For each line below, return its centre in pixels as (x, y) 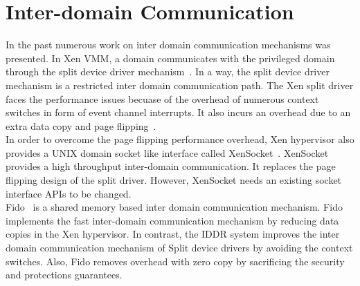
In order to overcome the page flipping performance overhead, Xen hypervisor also (180, 139)
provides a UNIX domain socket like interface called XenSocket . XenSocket (167, 152)
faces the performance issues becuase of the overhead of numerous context (162, 98)
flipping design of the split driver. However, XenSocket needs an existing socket (174, 180)
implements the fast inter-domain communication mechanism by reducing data (172, 220)
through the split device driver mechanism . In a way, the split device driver (168, 71)
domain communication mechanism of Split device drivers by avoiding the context (179, 248)
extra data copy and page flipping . (81, 125)
